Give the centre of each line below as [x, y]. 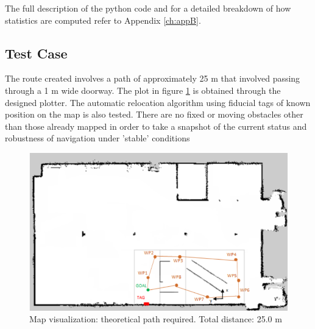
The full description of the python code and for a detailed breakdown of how [148, 8]
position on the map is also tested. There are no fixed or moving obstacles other [154, 114]
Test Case [36, 53]
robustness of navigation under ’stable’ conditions [97, 138]
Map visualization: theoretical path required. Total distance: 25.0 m [156, 319]
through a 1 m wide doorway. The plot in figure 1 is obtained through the [143, 90]
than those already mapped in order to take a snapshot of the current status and [156, 126]
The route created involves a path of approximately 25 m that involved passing [153, 78]
